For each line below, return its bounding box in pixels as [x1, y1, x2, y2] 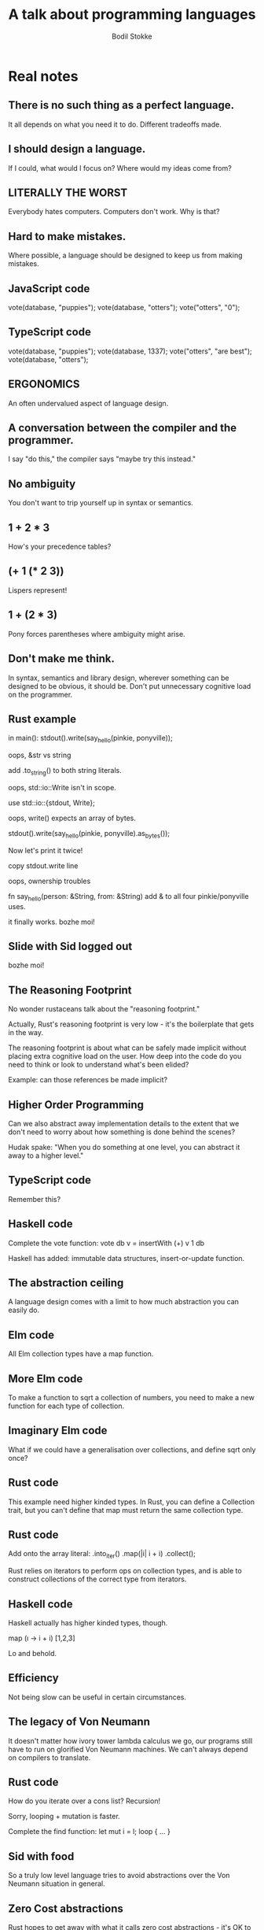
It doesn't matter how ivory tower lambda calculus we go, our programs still [8, 1736, 253, 1745]
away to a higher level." [8, 1151, 84, 1160]
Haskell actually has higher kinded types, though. [8, 1618, 168, 1628]
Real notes [8, 67, 79, 85]
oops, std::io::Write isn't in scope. [8, 782, 116, 792]
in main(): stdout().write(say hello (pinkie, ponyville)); [8, 734, 173, 745]
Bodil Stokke [112, 31, 152, 41]
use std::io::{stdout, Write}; [8, 797, 96, 808]
